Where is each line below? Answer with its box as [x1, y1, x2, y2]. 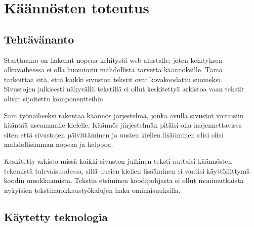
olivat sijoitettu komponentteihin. [4, 93, 105, 103]
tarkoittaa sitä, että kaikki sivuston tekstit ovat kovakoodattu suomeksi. [4, 74, 222, 84]
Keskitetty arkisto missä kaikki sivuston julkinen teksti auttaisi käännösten [4, 155, 232, 166]
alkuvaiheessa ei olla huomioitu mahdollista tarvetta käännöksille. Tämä [4, 64, 223, 75]
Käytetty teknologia [4, 209, 108, 224]
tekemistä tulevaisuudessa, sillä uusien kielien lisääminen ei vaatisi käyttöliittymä [4, 165, 250, 176]
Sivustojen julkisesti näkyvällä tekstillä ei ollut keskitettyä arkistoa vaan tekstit [4, 84, 245, 94]
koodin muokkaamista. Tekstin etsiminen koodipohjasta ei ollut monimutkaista [4, 175, 244, 185]
